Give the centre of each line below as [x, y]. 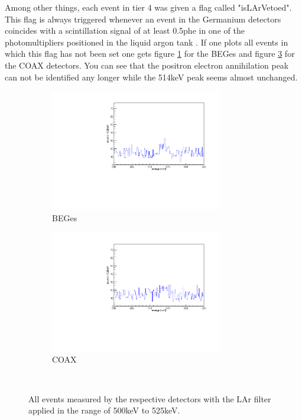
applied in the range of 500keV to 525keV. [104, 410]
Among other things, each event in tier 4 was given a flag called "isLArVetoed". [148, 7]
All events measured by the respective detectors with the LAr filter [150, 398]
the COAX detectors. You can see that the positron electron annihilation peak [147, 65]
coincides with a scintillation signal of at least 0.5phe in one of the [125, 30]
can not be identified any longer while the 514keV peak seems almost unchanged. [151, 77]
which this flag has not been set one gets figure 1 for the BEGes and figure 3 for [150, 54]
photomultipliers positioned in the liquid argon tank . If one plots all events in [147, 42]
